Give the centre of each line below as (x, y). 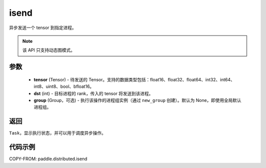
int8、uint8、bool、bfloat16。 (64, 87)
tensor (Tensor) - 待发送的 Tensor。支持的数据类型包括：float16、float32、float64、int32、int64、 (134, 79)
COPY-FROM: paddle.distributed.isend (48, 159)
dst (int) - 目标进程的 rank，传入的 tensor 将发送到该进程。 (94, 93)
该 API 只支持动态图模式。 (49, 50)
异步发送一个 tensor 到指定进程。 (43, 28)
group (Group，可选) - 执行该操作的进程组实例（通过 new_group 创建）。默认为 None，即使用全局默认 (137, 100)
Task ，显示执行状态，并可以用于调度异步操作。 (57, 133)
